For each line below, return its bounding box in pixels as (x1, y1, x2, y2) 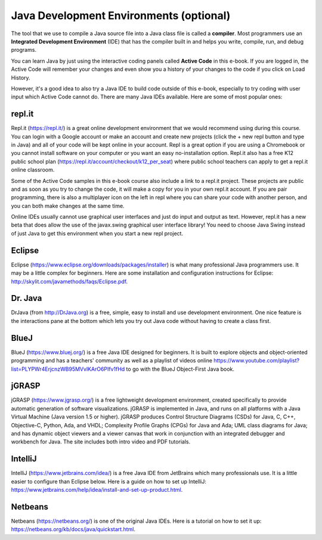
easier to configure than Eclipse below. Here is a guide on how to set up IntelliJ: (11, 477, 207, 485)
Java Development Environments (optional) (11, 9, 231, 22)
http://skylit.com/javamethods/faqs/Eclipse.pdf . (11, 278, 128, 285)
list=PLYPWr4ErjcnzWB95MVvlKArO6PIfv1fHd (11, 365, 125, 373)
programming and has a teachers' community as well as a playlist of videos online (11, 357, 213, 364)
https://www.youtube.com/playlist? (213, 357, 300, 364)
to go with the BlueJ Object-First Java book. (126, 365, 235, 373)
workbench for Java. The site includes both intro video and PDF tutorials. (11, 438, 191, 445)
